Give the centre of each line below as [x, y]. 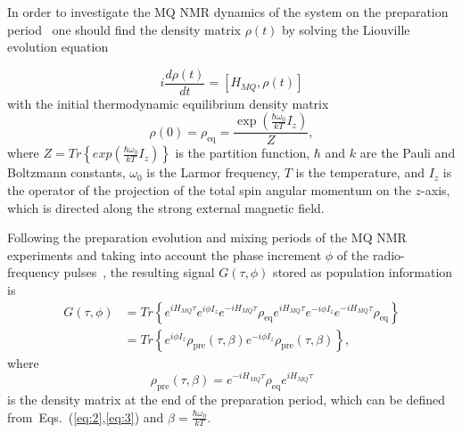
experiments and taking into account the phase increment [165, 254]
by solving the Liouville [346, 29]
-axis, [436, 190]
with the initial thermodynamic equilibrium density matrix [168, 103]
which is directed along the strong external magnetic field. [166, 207]
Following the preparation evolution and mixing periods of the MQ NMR [207, 237]
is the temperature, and [360, 172]
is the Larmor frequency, [214, 172]
